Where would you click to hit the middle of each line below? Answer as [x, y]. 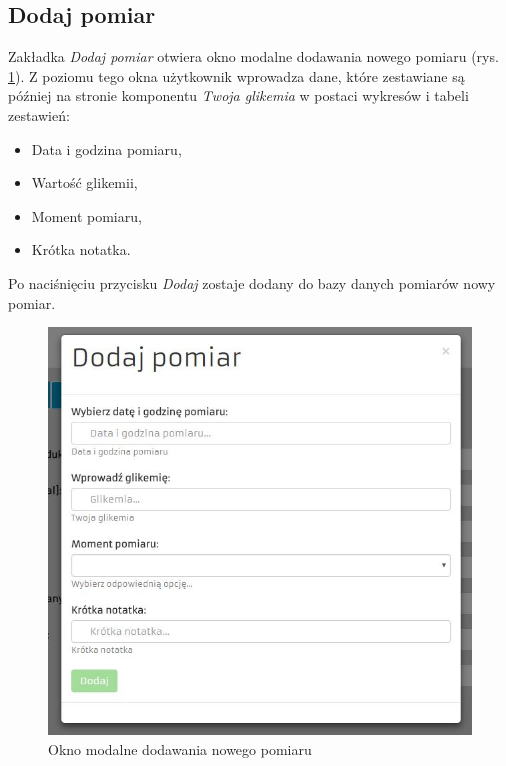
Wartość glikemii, [84, 182]
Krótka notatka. [81, 249]
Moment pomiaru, [86, 215]
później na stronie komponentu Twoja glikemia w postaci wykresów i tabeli [238, 95]
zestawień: [39, 114]
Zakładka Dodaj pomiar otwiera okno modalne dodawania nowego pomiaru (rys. [253, 56]
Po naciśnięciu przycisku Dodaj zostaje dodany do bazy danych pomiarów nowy [252, 282]
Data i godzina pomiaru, [106, 148]
